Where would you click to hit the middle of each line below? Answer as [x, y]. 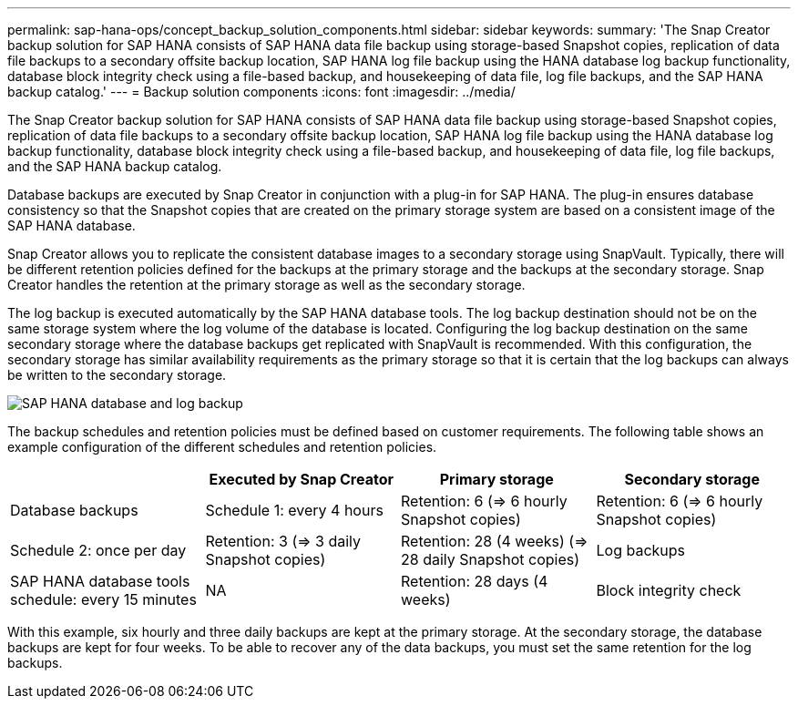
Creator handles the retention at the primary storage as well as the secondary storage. [266, 285]
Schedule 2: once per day [98, 550]
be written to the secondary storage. [117, 375]
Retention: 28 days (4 [475, 581]
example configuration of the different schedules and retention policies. [222, 447]
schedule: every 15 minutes [103, 599]
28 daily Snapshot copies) [491, 559]
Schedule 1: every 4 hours [294, 510]
